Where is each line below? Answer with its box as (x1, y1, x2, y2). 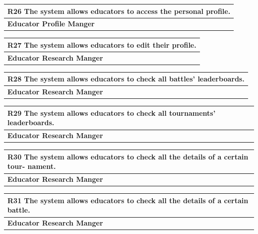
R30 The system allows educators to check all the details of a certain (7, 151, 249, 161)
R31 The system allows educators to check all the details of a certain (7, 195, 249, 205)
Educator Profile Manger (7, 18, 95, 29)
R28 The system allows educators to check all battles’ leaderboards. (7, 74, 245, 84)
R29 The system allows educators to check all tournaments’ (7, 107, 216, 118)
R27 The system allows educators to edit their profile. (7, 39, 196, 50)
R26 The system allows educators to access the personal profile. (7, 5, 231, 16)
